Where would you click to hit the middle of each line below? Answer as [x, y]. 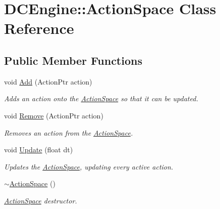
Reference [39, 28]
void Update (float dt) [39, 150]
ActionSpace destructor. [41, 200]
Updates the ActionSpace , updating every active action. [89, 166]
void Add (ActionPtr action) [48, 81]
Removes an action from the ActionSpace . [69, 132]
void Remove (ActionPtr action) [54, 115]
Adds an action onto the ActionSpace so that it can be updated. [101, 98]
